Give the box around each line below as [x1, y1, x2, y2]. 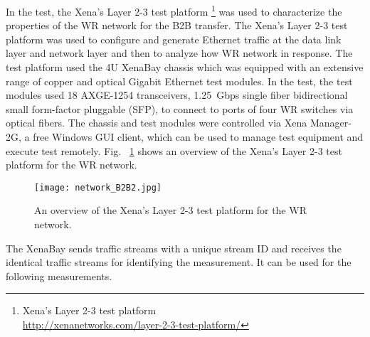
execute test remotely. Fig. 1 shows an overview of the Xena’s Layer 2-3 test [6, 143, 342, 158]
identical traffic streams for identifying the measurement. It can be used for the [6, 255, 351, 269]
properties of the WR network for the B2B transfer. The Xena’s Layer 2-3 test [6, 18, 348, 33]
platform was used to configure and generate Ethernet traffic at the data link [6, 31, 342, 46]
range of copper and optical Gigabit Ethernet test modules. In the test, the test [6, 73, 353, 88]
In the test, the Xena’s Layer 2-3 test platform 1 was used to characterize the [6, 2, 342, 18]
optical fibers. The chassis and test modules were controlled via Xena [6, 115, 307, 130]
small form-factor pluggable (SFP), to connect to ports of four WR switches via [6, 101, 354, 116]
